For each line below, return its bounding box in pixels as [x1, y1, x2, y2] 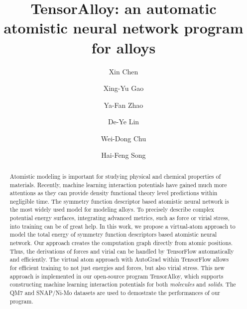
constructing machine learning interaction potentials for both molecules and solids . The [9, 280, 236, 289]
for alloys [91, 37, 156, 57]
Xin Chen [109, 66, 138, 76]
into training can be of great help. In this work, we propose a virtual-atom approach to [9, 222, 236, 230]
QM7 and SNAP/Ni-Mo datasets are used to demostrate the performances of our [9, 289, 220, 297]
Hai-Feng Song [101, 150, 146, 160]
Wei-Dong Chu [101, 133, 146, 143]
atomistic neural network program [3, 17, 244, 38]
